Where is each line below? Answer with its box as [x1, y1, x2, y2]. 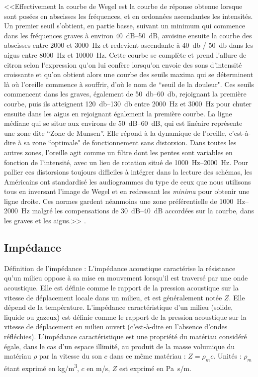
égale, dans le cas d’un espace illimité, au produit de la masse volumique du [4, 341, 235, 351]
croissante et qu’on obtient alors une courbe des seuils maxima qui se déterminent [4, 69, 254, 80]
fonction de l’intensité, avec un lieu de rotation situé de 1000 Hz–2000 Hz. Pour [4, 157, 249, 167]
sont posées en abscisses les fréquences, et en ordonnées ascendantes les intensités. [4, 10, 253, 21]
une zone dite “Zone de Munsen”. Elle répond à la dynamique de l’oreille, [4, 127, 227, 138]
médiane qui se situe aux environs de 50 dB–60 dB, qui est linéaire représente [4, 118, 243, 128]
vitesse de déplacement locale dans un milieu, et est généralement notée [4, 292, 222, 302]
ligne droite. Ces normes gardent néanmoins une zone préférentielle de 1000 [4, 195, 234, 206]
